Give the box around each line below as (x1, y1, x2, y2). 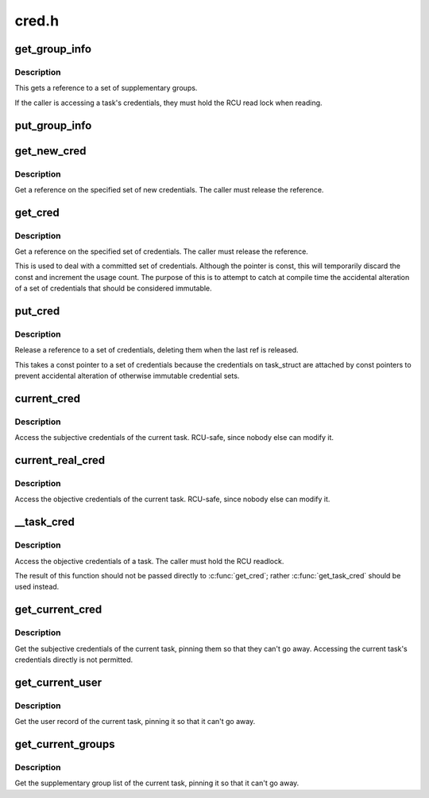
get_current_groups (14, 737, 115, 751)
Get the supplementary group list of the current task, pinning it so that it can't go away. (14, 778, 300, 788)
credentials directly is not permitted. (14, 655, 133, 664)
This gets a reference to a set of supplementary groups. (14, 84, 198, 93)
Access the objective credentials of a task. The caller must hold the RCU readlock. (14, 556, 284, 566)
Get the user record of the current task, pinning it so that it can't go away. (14, 717, 256, 726)
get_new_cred (14, 144, 87, 158)
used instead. (14, 582, 60, 592)
